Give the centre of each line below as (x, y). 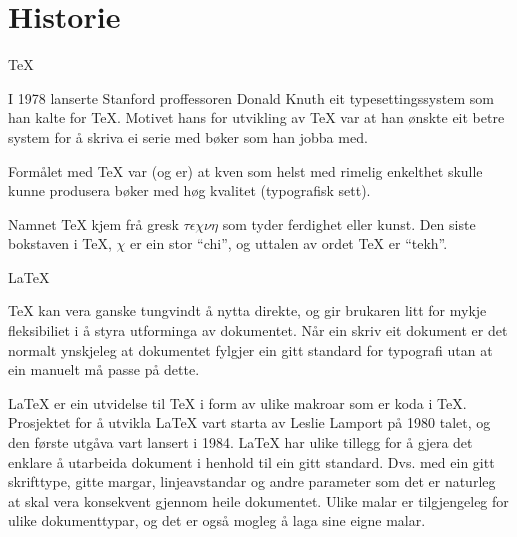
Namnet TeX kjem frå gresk (93, 223)
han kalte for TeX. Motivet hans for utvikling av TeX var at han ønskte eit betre (256, 117)
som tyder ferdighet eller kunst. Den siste (349, 223)
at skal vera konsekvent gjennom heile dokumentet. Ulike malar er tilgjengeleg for (258, 500)
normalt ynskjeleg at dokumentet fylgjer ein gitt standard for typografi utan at (250, 349)
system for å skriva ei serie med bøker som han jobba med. (188, 136)
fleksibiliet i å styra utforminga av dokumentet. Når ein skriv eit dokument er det (258, 330)
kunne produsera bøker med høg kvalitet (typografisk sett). (189, 190)
